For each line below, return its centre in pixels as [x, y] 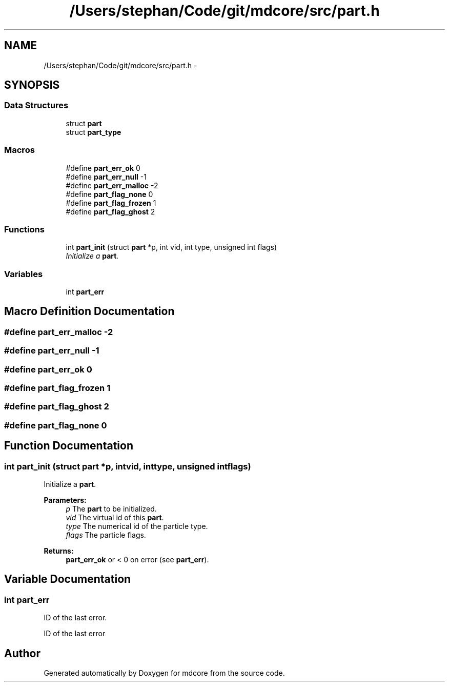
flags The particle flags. [106, 535]
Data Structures [36, 105]
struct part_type [94, 132]
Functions [24, 229]
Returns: [59, 551]
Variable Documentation [68, 579]
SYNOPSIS [32, 85]
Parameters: [65, 500]
